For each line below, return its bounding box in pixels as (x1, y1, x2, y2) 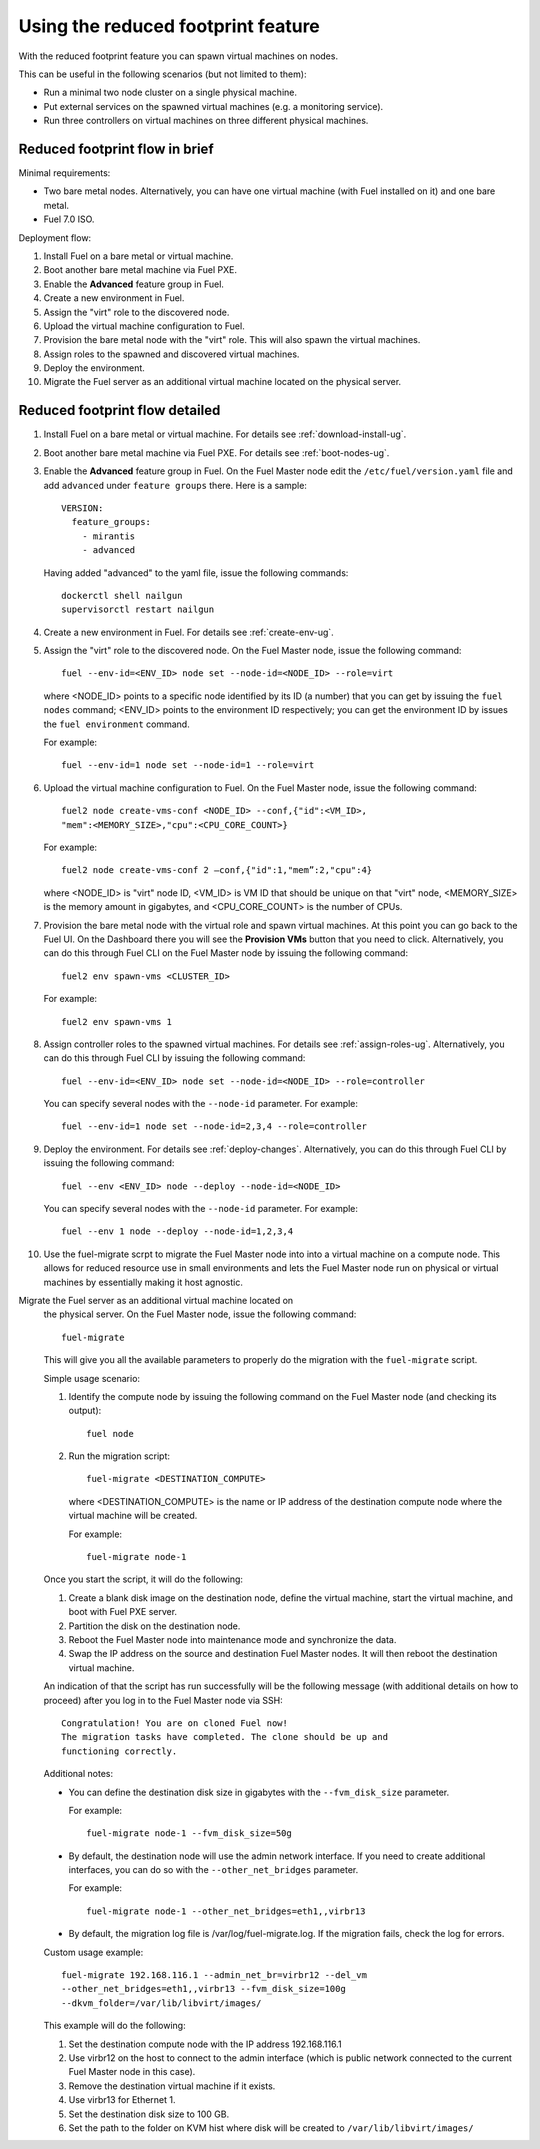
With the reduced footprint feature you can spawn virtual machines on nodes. (18, 50, 339, 62)
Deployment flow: (18, 231, 92, 244)
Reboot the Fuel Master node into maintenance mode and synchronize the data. (68, 1634, 397, 1645)
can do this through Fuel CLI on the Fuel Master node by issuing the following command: (43, 947, 409, 959)
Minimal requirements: (18, 167, 111, 179)
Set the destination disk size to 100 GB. (68, 2108, 230, 2120)
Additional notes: (43, 1768, 114, 1780)
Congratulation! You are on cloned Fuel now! (61, 1717, 289, 1729)
